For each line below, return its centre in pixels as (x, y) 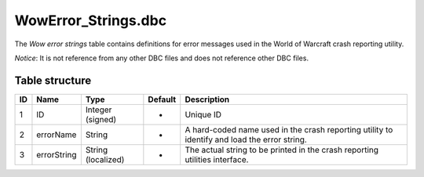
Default (162, 99)
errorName (57, 135)
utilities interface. (217, 159)
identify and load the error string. (246, 139)
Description (207, 99)
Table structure (53, 80)
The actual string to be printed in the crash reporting (282, 150)
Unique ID (203, 114)
